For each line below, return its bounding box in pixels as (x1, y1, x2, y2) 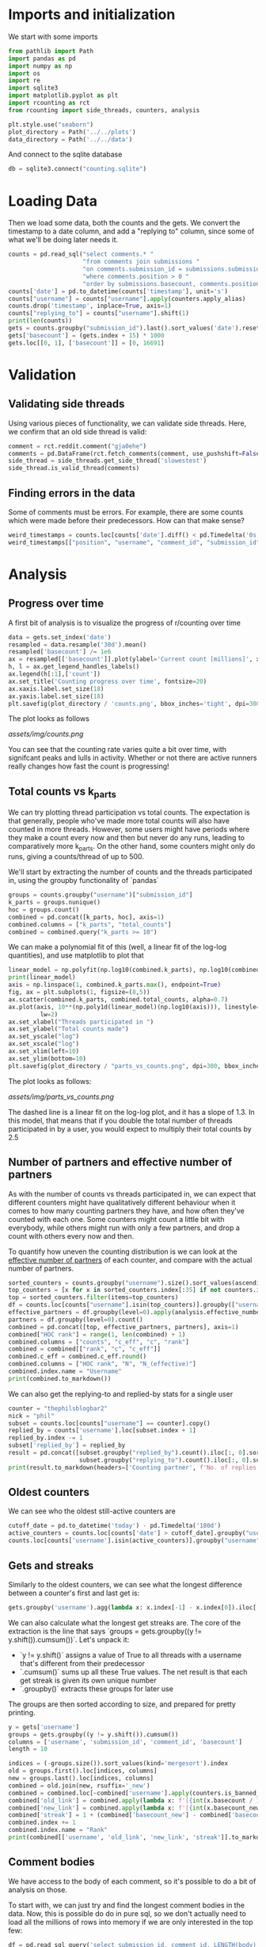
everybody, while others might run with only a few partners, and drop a (8, 1223, 240, 1232)
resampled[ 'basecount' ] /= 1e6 (8, 648, 112, 656)
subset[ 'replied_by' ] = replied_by (8, 1441, 126, 1450)
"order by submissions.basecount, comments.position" (82, 280, 264, 287)
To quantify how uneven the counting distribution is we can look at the (8, 1247, 237, 1256)
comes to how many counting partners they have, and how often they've (8, 1205, 245, 1216)
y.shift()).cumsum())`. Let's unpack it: (8, 1634, 130, 1644)
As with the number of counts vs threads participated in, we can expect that (8, 1189, 256, 1198)
